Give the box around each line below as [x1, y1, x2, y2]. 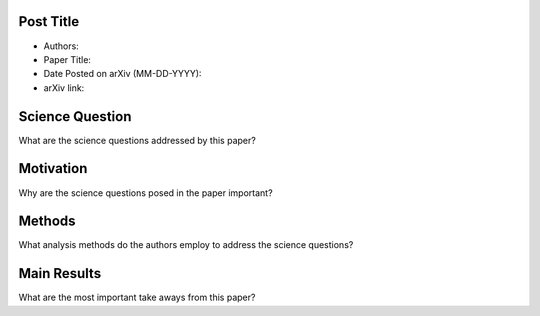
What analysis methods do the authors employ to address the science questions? [18, 239, 354, 251]
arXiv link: [43, 81, 85, 94]
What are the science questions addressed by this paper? [18, 134, 257, 146]
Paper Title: [43, 53, 92, 65]
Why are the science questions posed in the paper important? [18, 186, 274, 199]
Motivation [18, 160, 88, 177]
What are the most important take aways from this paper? [18, 291, 256, 304]
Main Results [18, 265, 102, 282]
